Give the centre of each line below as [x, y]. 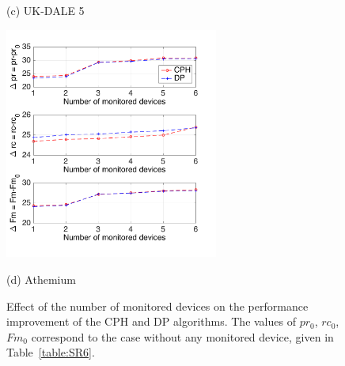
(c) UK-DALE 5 [45, 10]
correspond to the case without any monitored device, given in [182, 336]
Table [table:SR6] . [51, 352]
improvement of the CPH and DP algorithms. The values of [151, 321]
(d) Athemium [41, 279]
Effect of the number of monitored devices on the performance [157, 306]
